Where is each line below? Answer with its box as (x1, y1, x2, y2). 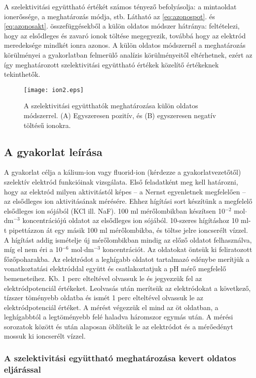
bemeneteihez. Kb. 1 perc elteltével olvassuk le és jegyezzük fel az (4, 273, 202, 283)
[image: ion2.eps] (24, 86, 84, 94)
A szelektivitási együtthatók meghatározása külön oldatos (24, 100, 198, 111)
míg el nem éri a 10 (4, 244, 63, 254)
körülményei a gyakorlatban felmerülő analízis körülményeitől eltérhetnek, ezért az (4, 49, 253, 60)
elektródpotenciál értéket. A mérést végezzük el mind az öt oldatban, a (4, 302, 219, 312)
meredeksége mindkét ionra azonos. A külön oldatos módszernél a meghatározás (4, 40, 246, 50)
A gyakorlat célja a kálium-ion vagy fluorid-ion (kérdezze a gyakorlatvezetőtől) (4, 167, 241, 177)
